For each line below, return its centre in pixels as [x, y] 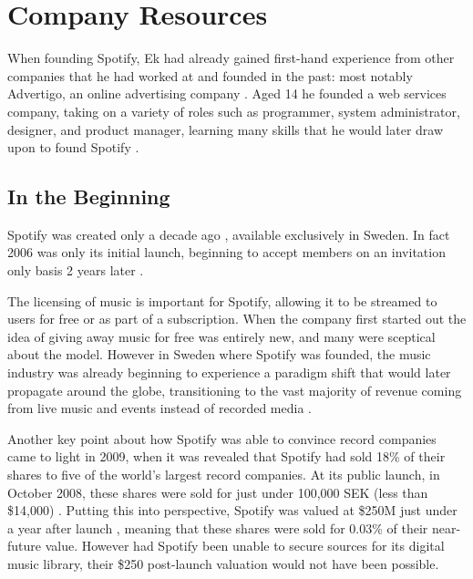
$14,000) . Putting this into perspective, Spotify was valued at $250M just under [232, 510]
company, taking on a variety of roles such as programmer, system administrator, [234, 111]
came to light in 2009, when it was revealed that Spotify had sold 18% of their [226, 456]
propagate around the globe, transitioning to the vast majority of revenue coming [235, 390]
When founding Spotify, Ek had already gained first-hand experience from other [231, 58]
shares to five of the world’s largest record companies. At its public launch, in [224, 475]
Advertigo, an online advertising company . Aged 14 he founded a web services [227, 93]
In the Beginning [89, 196]
